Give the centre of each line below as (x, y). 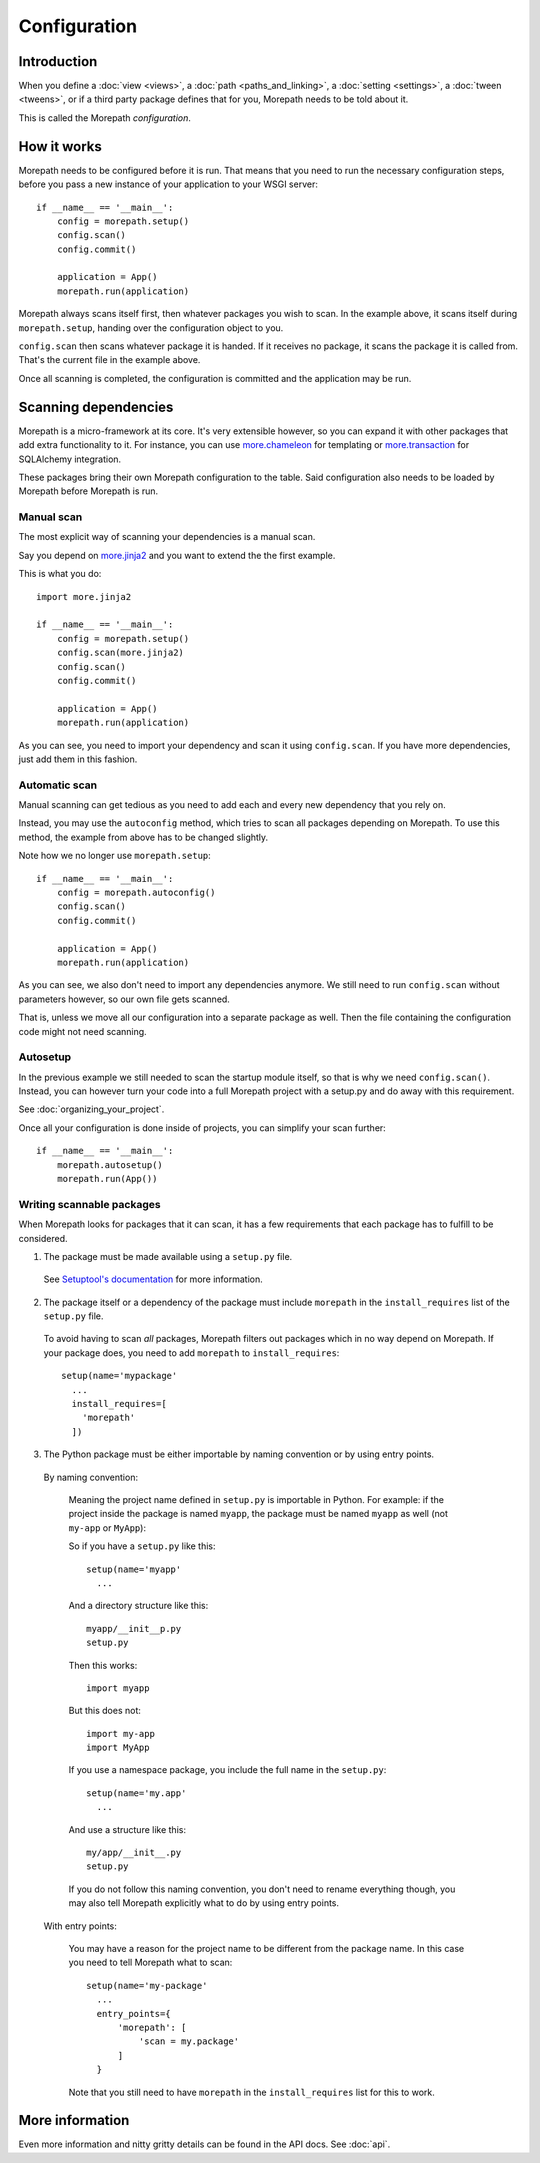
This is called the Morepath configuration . (105, 117)
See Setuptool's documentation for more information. (153, 1279)
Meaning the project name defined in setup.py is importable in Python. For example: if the (256, 1499)
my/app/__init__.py (134, 1853)
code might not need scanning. (82, 1031)
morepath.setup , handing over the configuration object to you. (151, 327)
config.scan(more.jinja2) (120, 653)
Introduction (58, 61)
